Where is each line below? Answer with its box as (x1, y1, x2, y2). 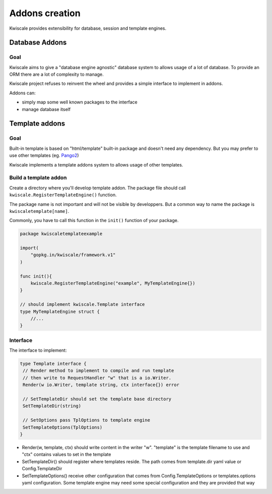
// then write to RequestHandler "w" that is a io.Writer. (23, 375, 172, 380)
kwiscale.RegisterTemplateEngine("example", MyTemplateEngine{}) (30, 281, 195, 286)
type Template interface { (20, 361, 87, 367)
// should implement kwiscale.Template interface (20, 302, 145, 307)
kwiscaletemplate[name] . (9, 208, 70, 214)
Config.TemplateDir (22, 466, 62, 472)
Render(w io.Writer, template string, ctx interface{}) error (23, 382, 180, 388)
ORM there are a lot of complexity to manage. (9, 71, 104, 78)
